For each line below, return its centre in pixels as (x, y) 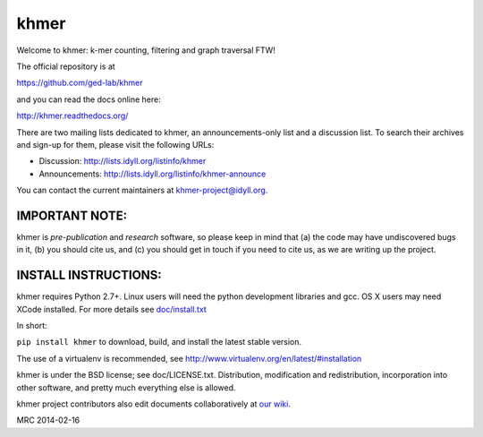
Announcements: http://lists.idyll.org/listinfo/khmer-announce (153, 174)
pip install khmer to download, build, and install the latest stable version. (159, 342)
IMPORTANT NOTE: (72, 215)
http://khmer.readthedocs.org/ (72, 116)
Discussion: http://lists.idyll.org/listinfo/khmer (123, 161)
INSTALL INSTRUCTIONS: (89, 275)
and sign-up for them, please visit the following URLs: (115, 144)
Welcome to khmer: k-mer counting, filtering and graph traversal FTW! (146, 50)
